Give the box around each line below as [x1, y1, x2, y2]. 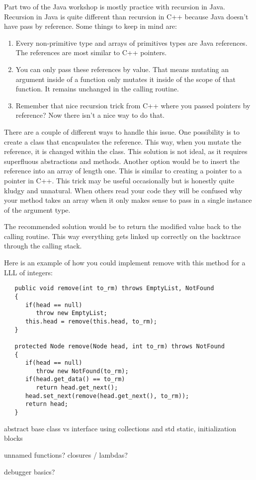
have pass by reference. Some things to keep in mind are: [4, 21, 177, 31]
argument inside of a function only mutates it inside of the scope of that [15, 74, 236, 84]
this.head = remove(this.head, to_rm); [25, 318, 157, 325]
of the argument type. [4, 204, 71, 215]
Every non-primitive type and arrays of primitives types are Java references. [15, 37, 248, 48]
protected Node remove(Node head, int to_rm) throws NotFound [14, 342, 225, 350]
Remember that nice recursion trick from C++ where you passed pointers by [15, 100, 251, 110]
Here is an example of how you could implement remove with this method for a [4, 257, 246, 268]
